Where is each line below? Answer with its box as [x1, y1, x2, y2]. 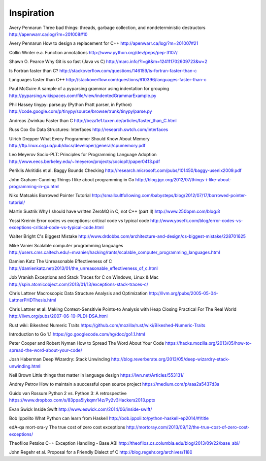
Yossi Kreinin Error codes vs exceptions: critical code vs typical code [9, 217, 150, 224]
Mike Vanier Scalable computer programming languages [9, 242, 123, 248]
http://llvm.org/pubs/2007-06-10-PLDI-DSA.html [9, 313, 108, 319]
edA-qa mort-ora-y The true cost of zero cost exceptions [9, 424, 126, 430]
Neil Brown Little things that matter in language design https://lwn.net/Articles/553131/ [9, 372, 184, 378]
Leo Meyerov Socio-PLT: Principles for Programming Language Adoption [9, 152, 157, 158]
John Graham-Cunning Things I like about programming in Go [9, 176, 134, 182]
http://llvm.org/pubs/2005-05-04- [148, 291, 219, 296]
